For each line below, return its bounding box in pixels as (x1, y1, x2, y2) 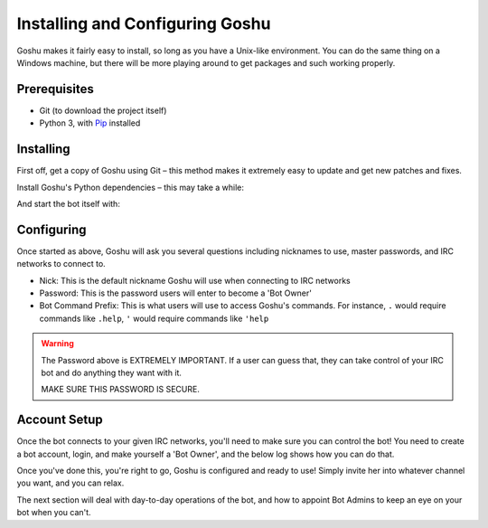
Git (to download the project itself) (39, 105, 167, 116)
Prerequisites (16, 81, 94, 97)
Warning (41, 338, 74, 349)
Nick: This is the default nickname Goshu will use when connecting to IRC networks (39, 275, 352, 286)
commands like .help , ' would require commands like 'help (39, 313, 269, 324)
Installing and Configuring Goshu (16, 14, 271, 33)
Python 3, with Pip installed (39, 118, 141, 128)
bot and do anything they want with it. (41, 367, 183, 378)
